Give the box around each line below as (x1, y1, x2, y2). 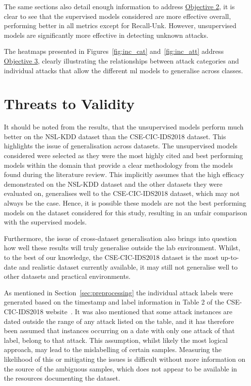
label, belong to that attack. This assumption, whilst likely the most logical (4, 335, 228, 345)
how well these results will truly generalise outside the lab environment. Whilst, (4, 242, 240, 253)
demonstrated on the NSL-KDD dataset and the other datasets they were (4, 178, 222, 189)
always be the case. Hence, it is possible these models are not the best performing (4, 198, 246, 208)
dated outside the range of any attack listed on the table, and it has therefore (4, 316, 234, 326)
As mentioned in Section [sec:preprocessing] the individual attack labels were (4, 287, 233, 297)
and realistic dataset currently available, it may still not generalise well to (19, 261, 238, 272)
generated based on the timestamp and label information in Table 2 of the (4, 297, 224, 307)
